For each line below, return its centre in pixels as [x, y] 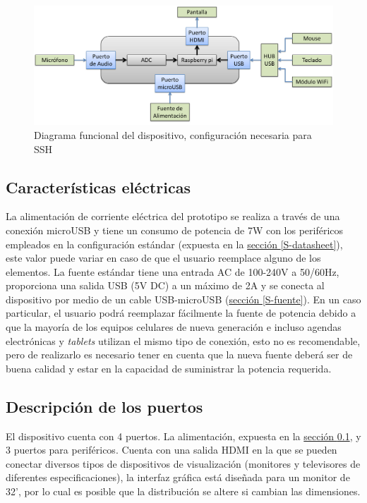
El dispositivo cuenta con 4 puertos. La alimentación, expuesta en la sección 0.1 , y [183, 436]
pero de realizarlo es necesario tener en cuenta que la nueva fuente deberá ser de [179, 354]
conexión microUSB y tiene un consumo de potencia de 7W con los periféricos [175, 230]
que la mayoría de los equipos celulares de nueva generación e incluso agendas [174, 327]
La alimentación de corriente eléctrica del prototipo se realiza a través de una [173, 216]
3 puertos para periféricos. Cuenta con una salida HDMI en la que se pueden [172, 450]
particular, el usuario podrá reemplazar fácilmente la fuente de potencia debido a [181, 313]
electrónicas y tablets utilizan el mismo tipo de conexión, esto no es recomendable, [183, 340]
